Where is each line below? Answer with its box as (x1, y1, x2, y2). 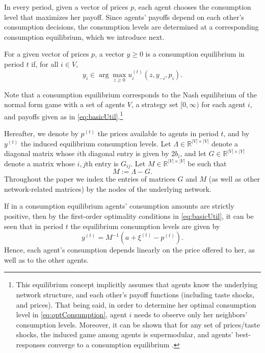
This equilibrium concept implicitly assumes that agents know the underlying (16, 279, 258, 290)
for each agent (201, 99, 246, 110)
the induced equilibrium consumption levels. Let (20, 138, 171, 148)
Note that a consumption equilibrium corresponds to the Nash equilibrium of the (4, 89, 257, 99)
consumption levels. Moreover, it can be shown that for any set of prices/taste (16, 319, 260, 330)
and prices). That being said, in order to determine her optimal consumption (16, 299, 256, 310)
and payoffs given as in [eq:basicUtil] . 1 (4, 109, 123, 121)
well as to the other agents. (4, 254, 89, 265)
